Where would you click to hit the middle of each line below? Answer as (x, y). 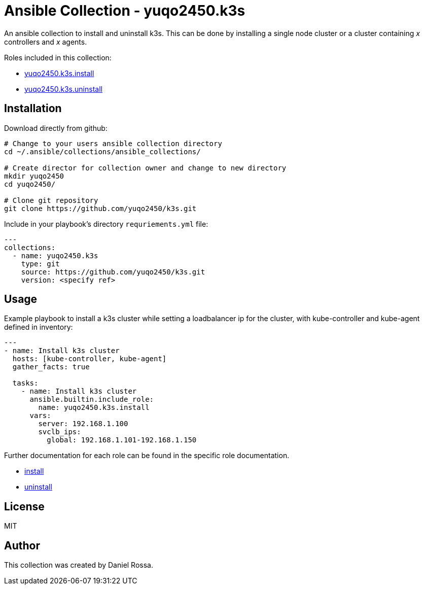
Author (22, 545)
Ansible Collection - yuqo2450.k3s (125, 11)
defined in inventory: (39, 327)
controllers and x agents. (46, 42)
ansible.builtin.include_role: (92, 400)
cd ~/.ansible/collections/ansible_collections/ (102, 151)
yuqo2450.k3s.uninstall (63, 89)
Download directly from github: (56, 128)
